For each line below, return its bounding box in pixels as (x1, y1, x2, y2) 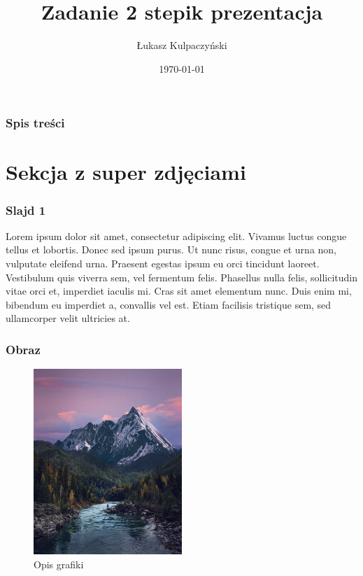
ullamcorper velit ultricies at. (6, 311, 130, 325)
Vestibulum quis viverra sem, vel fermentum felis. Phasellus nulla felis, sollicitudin (6, 269, 358, 284)
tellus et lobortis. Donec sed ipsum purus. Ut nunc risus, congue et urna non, (6, 242, 337, 257)
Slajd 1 (6, 201, 46, 218)
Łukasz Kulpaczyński (136, 38, 227, 52)
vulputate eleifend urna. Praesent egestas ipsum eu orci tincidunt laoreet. (6, 256, 320, 271)
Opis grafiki (34, 556, 84, 571)
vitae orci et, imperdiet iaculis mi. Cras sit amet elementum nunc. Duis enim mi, (6, 283, 352, 298)
